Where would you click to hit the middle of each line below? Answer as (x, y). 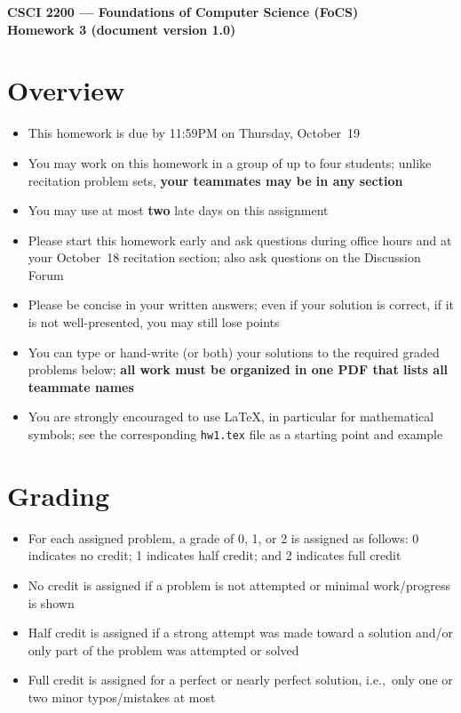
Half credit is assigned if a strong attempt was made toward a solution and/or (240, 633)
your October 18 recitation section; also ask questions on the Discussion (224, 257)
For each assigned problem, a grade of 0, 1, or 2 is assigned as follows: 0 (223, 537)
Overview (66, 90)
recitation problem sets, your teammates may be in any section (215, 180)
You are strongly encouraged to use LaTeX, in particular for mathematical (231, 417)
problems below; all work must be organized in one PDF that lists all (238, 369)
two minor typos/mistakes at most (122, 697)
